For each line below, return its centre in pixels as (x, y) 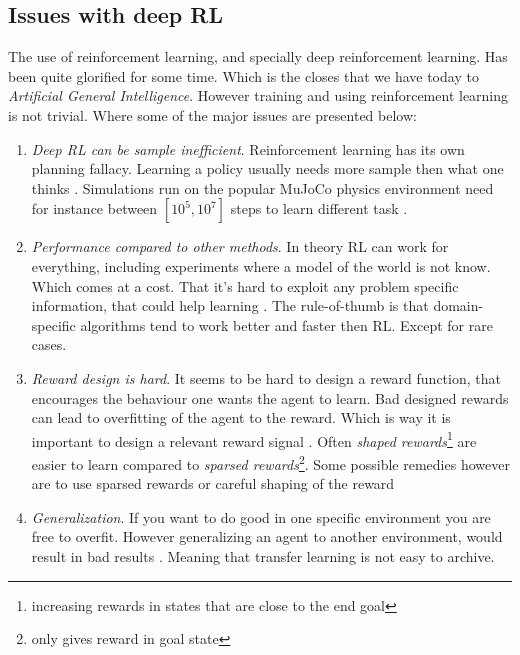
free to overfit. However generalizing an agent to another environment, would (267, 536)
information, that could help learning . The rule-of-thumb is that (230, 305)
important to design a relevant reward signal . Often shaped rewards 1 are (254, 439)
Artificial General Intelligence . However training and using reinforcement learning (258, 95)
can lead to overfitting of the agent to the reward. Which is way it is (241, 417)
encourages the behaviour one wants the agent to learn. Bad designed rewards (270, 397)
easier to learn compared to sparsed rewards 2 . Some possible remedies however (270, 462)
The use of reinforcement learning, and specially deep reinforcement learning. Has (258, 56)
